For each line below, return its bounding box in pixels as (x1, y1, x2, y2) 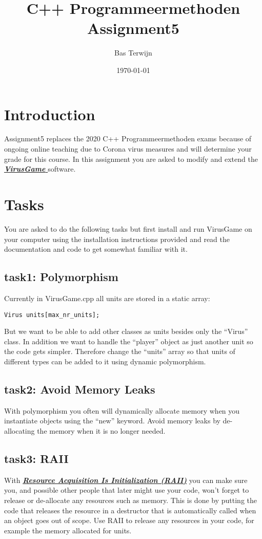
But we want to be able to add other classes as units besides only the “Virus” (4, 326, 248, 337)
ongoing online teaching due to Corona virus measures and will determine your (4, 143, 252, 154)
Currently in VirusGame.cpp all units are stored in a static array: (4, 292, 210, 303)
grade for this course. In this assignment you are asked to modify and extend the (4, 153, 258, 164)
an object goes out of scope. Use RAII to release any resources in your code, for (4, 515, 254, 526)
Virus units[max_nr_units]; (4, 311, 100, 319)
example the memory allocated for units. (4, 525, 132, 535)
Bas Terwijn (114, 47, 152, 58)
